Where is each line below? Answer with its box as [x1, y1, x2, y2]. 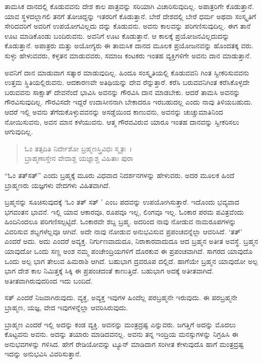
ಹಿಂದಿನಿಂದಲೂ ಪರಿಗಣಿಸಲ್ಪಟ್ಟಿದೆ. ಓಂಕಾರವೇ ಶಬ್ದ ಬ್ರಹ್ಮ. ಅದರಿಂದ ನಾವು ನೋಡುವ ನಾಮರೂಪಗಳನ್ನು [5, 216, 236, 227]
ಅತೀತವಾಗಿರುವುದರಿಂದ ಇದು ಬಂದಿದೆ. [5, 275, 93, 286]
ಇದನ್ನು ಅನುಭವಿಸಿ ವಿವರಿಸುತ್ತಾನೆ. [5, 348, 82, 359]
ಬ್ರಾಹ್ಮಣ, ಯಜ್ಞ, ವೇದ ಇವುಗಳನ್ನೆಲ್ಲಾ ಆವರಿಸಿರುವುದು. [5, 302, 128, 313]
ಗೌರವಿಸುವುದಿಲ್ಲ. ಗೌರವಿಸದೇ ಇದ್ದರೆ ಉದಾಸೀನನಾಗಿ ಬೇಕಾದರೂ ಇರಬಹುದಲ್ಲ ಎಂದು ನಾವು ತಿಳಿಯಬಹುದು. [5, 97, 253, 107]
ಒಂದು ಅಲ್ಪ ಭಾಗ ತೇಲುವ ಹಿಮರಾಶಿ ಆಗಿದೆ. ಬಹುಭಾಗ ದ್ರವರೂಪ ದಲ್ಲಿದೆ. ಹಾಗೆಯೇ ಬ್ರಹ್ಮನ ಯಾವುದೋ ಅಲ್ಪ [5, 255, 258, 266]
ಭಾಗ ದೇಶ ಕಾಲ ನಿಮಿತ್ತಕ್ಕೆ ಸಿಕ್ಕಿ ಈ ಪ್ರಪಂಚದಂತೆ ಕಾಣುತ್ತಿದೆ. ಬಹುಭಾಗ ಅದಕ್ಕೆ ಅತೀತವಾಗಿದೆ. [5, 265, 214, 276]
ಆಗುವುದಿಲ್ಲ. [5, 126, 33, 137]
